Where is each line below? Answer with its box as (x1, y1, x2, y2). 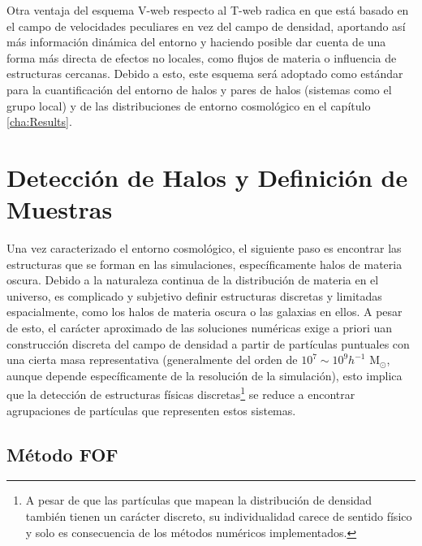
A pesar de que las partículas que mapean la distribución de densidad (25, 492, 372, 509)
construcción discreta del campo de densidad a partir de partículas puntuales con (6, 335, 410, 352)
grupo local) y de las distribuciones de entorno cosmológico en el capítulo (6, 97, 371, 114)
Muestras (6, 193, 113, 226)
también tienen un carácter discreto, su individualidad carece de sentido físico (25, 508, 412, 525)
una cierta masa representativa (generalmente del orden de (6, 351, 298, 368)
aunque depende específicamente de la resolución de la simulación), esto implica (6, 366, 403, 383)
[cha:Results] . (6, 113, 72, 130)
